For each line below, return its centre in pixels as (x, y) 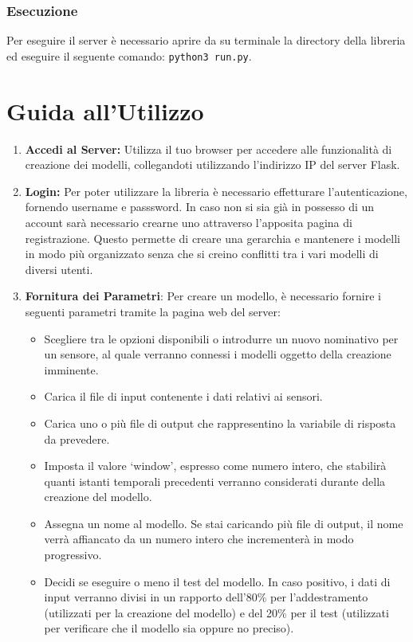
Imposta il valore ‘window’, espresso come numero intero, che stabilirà (215, 466)
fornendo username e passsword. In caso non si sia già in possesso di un (200, 207)
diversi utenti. (59, 269)
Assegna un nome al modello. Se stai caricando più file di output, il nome (224, 523)
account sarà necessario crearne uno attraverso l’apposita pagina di (189, 222)
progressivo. (73, 555)
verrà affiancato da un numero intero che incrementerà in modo (199, 539)
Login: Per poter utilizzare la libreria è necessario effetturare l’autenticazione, (216, 191)
